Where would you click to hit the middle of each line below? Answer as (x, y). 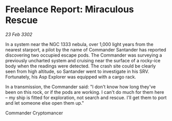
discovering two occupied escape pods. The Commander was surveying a (84, 55)
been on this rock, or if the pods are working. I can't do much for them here (85, 92)
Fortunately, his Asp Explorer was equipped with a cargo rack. (71, 77)
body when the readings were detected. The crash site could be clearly (81, 66)
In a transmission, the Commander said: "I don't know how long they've (81, 87)
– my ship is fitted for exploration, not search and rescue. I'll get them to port (86, 98)
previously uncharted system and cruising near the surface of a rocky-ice (83, 60)
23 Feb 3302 (19, 34)
